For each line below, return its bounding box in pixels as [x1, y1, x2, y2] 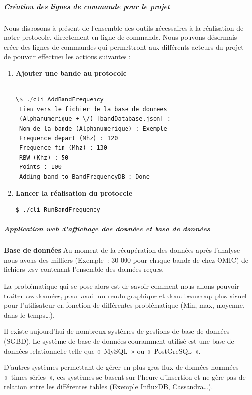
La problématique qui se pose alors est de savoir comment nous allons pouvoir [4, 281, 239, 291]
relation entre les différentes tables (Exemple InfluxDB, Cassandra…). [4, 381, 213, 392]
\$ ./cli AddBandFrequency [15, 96, 104, 103]
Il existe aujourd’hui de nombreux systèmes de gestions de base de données [4, 326, 230, 336]
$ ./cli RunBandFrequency [15, 206, 100, 214]
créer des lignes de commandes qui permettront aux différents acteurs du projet [4, 41, 244, 52]
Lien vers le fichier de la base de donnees [19, 105, 167, 113]
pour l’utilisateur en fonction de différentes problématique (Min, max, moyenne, [4, 300, 245, 310]
